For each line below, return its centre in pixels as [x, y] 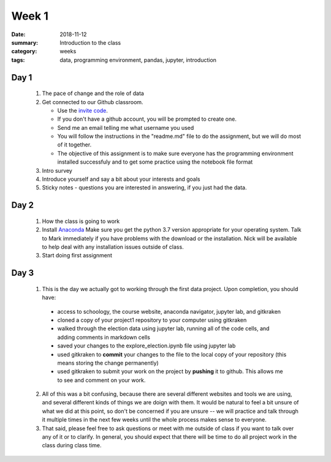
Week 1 [30, 16]
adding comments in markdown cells [104, 337]
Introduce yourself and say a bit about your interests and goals [121, 179]
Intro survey [57, 170]
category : [24, 51]
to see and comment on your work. [101, 380]
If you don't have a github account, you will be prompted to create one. [147, 119]
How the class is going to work [81, 221]
